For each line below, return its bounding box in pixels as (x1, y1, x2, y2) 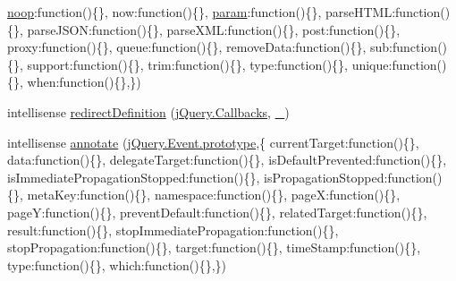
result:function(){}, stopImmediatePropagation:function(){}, (7, 220, 339, 239)
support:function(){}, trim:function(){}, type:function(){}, (27, 55, 348, 73)
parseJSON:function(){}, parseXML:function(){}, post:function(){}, (27, 20, 401, 38)
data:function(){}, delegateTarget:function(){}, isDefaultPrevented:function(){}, (7, 150, 447, 169)
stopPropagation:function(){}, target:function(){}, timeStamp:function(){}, (7, 238, 421, 257)
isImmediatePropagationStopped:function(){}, (7, 167, 260, 186)
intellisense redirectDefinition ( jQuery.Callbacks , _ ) (7, 102, 290, 121)
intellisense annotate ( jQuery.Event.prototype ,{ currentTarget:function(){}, (7, 132, 419, 151)
